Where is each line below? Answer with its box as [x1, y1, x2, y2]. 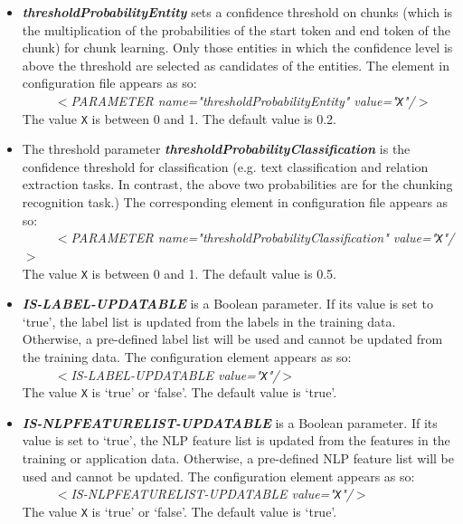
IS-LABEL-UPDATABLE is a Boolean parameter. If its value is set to [22, 294, 433, 313]
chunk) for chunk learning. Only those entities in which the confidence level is [22, 38, 453, 57]
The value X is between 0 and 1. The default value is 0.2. [22, 109, 336, 128]
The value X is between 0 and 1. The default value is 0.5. [22, 263, 336, 282]
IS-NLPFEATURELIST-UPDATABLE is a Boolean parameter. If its [22, 413, 438, 432]
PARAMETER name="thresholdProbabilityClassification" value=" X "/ [71, 228, 455, 247]
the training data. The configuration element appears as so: [22, 347, 352, 366]
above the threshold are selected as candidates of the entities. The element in [22, 55, 449, 74]
